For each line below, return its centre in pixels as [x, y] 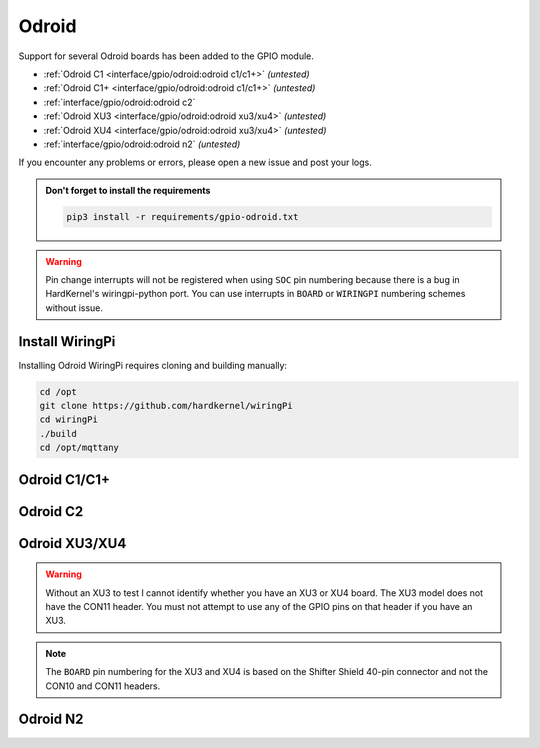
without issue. [74, 307]
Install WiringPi [67, 341]
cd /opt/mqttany [79, 448]
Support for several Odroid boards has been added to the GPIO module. [166, 56]
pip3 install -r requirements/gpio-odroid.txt [182, 216]
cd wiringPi [69, 419]
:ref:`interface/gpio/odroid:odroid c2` [119, 102]
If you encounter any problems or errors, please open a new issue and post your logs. [195, 162]
